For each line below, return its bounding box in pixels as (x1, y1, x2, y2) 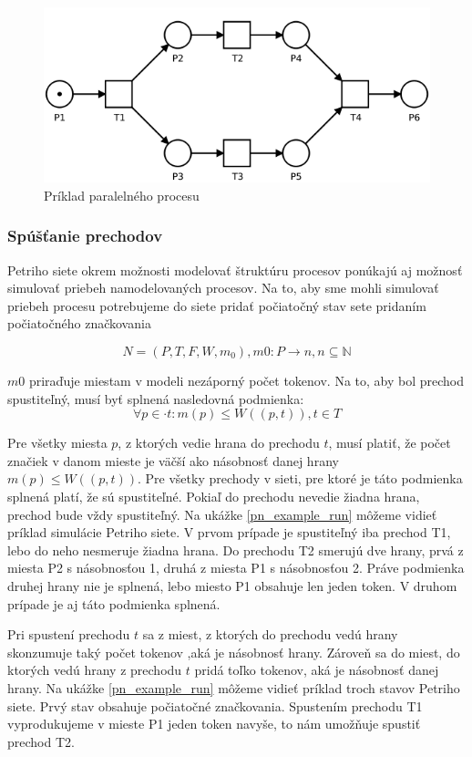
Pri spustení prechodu (7, 625, 130, 644)
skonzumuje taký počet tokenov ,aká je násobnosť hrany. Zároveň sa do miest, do (7, 642, 460, 661)
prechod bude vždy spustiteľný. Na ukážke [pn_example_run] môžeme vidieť (7, 504, 437, 524)
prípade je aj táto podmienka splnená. (7, 594, 221, 613)
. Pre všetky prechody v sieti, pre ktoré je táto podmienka (137, 469, 463, 488)
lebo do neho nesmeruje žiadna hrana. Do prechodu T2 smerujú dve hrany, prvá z (7, 540, 464, 559)
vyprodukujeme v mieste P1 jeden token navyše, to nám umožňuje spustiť (7, 714, 421, 733)
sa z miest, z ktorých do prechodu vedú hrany (142, 625, 398, 644)
